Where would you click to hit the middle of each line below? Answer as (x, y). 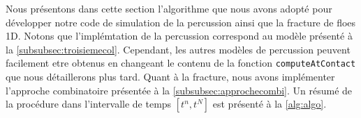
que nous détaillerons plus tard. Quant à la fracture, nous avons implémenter (170, 77)
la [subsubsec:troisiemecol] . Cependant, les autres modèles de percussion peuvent (178, 49)
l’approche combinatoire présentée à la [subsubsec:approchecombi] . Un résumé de (179, 90)
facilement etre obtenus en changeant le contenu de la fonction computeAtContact (181, 63)
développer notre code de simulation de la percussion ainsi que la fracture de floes (181, 22)
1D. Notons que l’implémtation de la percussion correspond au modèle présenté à (179, 36)
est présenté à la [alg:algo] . (270, 104)
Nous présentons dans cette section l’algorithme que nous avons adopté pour (169, 8)
